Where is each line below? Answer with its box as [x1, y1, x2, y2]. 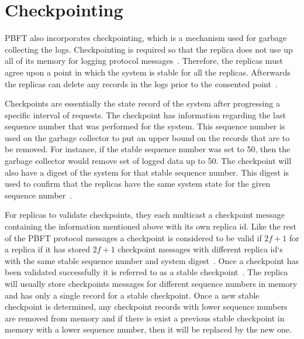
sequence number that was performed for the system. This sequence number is [5, 120, 285, 132]
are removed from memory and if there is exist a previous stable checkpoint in [5, 311, 285, 324]
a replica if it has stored [5, 243, 91, 255]
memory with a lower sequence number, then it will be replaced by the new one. [5, 323, 292, 335]
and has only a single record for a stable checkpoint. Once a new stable [5, 289, 260, 301]
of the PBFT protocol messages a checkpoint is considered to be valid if [5, 231, 262, 244]
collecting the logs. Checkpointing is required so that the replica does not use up [5, 43, 293, 55]
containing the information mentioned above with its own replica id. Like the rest [5, 220, 297, 232]
